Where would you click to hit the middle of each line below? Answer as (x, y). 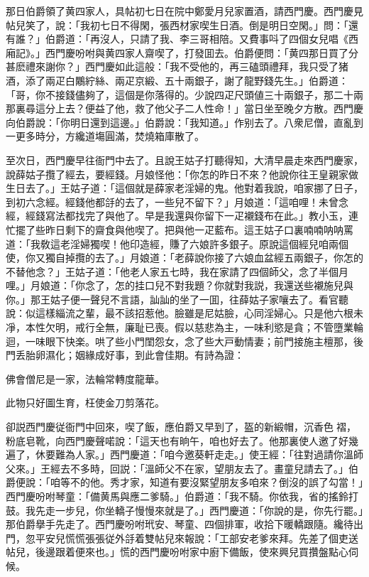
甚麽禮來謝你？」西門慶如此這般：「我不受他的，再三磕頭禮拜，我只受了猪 (177, 66)
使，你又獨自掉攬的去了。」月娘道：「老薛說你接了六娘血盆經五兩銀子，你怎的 (184, 258)
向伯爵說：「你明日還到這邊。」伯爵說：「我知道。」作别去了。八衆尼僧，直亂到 (184, 122)
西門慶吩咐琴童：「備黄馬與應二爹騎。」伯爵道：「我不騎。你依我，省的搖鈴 (177, 496)
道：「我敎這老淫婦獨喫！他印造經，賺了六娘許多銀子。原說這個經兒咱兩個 (177, 243)
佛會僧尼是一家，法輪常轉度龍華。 (85, 378)
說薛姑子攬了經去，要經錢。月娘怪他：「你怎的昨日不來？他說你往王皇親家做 (182, 174)
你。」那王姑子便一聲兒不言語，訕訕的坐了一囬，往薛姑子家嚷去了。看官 (172, 299)
